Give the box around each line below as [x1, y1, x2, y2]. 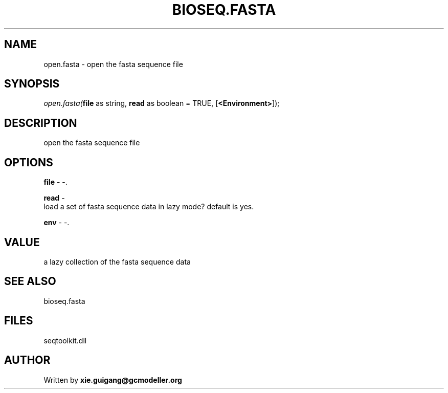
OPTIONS [4, 156, 53, 169]
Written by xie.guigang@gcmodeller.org [43, 375, 182, 384]
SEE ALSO [4, 275, 56, 288]
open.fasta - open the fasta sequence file [43, 59, 183, 69]
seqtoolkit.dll [43, 336, 87, 345]
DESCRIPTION [4, 116, 77, 129]
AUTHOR [4, 354, 51, 367]
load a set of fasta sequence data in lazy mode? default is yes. [43, 202, 254, 211]
